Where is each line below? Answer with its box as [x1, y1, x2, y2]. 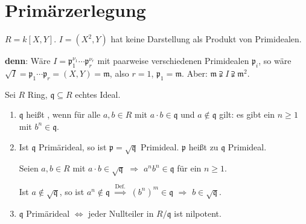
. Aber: [182, 66, 208, 79]
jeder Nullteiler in [88, 206, 154, 219]
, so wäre [258, 54, 292, 67]
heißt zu [188, 140, 218, 153]
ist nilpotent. [174, 206, 222, 219]
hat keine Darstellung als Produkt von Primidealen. [110, 33, 302, 45]
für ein [177, 162, 202, 174]
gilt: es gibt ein [219, 108, 275, 121]
